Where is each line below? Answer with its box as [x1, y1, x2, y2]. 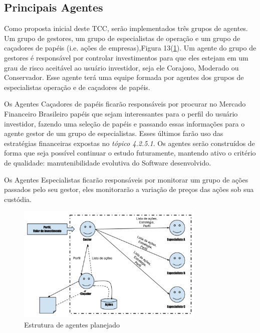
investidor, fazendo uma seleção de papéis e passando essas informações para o [4, 118, 245, 128]
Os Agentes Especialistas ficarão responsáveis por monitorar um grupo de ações [4, 174, 248, 184]
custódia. [4, 193, 32, 204]
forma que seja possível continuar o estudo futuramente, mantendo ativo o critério [4, 147, 256, 158]
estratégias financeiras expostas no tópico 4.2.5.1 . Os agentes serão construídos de [4, 137, 255, 148]
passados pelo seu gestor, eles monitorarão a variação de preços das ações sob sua [4, 184, 254, 194]
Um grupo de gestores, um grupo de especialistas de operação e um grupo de [4, 32, 240, 43]
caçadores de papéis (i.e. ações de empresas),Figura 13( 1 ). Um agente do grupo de [4, 42, 256, 53]
